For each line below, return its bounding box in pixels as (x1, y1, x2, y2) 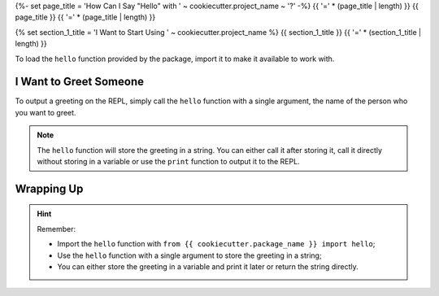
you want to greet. (15, 107, 76, 117)
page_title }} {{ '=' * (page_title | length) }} (15, 12, 156, 22)
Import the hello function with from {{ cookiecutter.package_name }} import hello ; (57, 239, 376, 249)
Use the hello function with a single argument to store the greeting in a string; (57, 250, 322, 260)
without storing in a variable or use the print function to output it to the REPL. (37, 157, 300, 167)
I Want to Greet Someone (15, 75, 144, 89)
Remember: (37, 224, 76, 233)
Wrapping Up (15, 181, 84, 195)
